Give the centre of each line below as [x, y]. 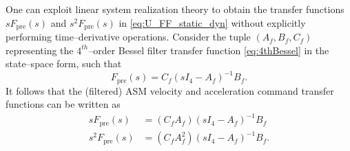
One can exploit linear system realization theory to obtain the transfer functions [175, 9]
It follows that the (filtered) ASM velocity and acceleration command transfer [170, 90]
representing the [40, 50]
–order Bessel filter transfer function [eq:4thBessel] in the [209, 50]
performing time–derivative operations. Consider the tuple [128, 37]
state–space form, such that [64, 63]
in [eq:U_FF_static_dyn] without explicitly [212, 22]
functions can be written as [63, 104]
